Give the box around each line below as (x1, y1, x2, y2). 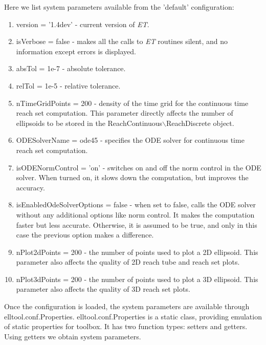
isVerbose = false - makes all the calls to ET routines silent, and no (16, 36, 228, 47)
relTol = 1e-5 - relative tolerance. (16, 80, 121, 91)
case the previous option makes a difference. (16, 229, 154, 240)
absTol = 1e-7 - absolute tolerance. (16, 63, 126, 74)
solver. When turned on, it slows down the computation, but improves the (16, 172, 249, 183)
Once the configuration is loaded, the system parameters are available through (4, 301, 250, 312)
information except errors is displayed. (16, 46, 136, 56)
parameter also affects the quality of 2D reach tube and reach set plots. (16, 256, 240, 267)
